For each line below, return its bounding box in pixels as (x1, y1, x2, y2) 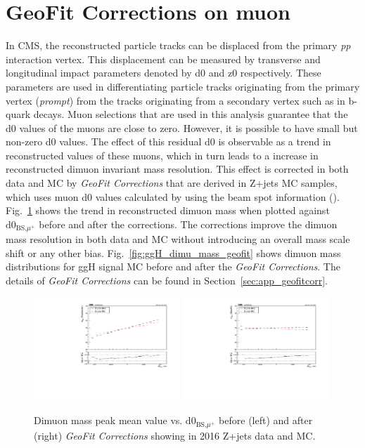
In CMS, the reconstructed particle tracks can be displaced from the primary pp (6, 38, 351, 53)
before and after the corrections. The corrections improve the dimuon (39, 216, 338, 231)
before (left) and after (219, 413, 313, 428)
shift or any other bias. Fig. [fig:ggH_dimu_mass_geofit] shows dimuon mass (6, 245, 341, 260)
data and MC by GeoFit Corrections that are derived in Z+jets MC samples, (6, 176, 338, 190)
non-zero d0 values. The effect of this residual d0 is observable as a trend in (6, 134, 331, 149)
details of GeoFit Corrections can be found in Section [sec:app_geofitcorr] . (6, 273, 328, 288)
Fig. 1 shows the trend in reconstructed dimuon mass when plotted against (6, 203, 330, 218)
